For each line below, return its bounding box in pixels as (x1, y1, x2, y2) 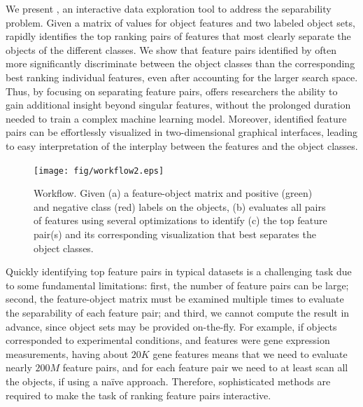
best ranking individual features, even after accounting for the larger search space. (6, 69, 358, 84)
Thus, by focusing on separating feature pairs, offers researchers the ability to (6, 83, 338, 98)
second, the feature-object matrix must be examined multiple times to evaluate (6, 291, 344, 306)
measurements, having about (6, 346, 129, 361)
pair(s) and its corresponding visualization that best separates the (34, 226, 316, 241)
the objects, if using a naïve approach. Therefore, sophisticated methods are (6, 373, 331, 388)
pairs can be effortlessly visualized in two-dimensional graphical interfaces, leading (6, 125, 358, 139)
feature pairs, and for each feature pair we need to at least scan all (62, 360, 348, 375)
